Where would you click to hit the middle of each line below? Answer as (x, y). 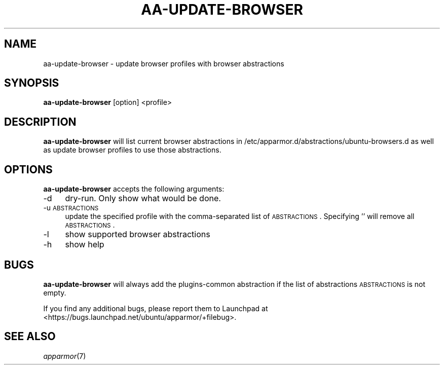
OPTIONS (28, 169)
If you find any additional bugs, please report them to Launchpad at (156, 308)
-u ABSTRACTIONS (71, 208)
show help (85, 245)
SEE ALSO (30, 337)
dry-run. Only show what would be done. (143, 198)
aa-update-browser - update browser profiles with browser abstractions (164, 63)
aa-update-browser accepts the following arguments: (134, 189)
